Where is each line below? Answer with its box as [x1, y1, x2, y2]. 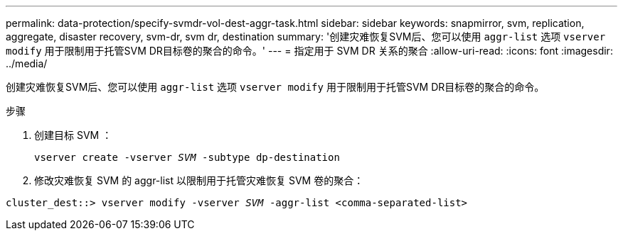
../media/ [6, 57, 48, 69]
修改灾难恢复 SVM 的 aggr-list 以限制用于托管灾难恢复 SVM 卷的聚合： [34, 174, 364, 186]
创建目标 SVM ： [34, 129, 112, 141]
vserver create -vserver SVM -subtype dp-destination [34, 152, 340, 163]
